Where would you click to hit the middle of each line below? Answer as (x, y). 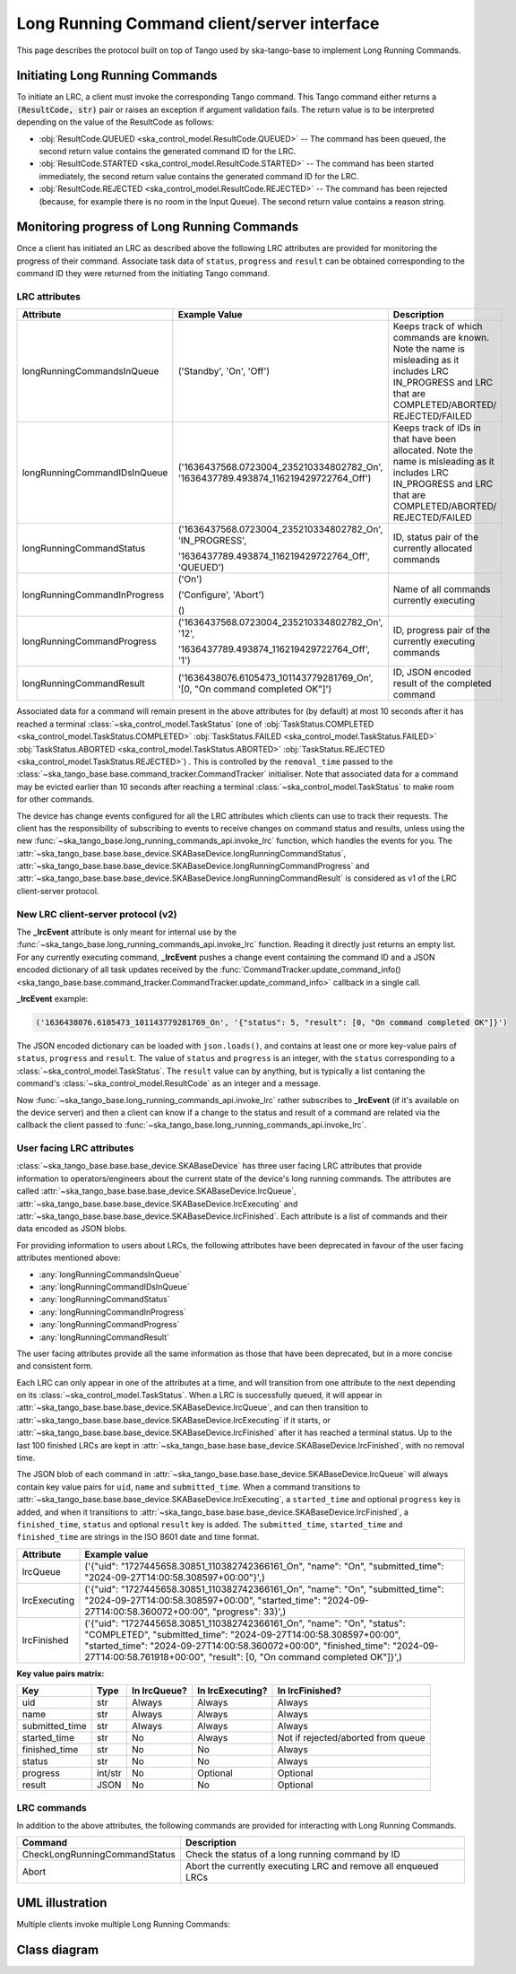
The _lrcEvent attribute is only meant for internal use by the (127, 932)
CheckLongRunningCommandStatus (99, 1855)
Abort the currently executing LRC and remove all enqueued (312, 1866)
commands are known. (441, 338)
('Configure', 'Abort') (221, 595)
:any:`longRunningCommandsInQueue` (111, 1274)
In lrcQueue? (159, 1691)
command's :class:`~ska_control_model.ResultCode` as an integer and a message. (169, 1083)
